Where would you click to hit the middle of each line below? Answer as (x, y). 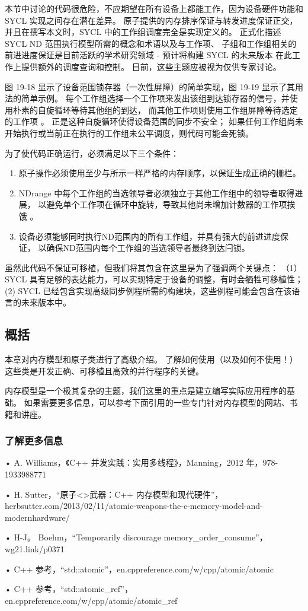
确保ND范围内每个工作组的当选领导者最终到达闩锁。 (148, 248)
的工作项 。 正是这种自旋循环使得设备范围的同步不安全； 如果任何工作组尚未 (154, 121)
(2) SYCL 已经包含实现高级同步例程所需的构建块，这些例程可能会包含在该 (148, 290)
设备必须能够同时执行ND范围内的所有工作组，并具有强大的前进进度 (149, 236)
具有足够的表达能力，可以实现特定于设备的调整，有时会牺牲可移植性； (166, 279)
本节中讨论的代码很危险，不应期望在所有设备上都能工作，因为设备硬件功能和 (154, 8)
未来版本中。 (46, 302)
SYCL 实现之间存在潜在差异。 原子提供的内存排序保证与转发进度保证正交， (151, 20)
